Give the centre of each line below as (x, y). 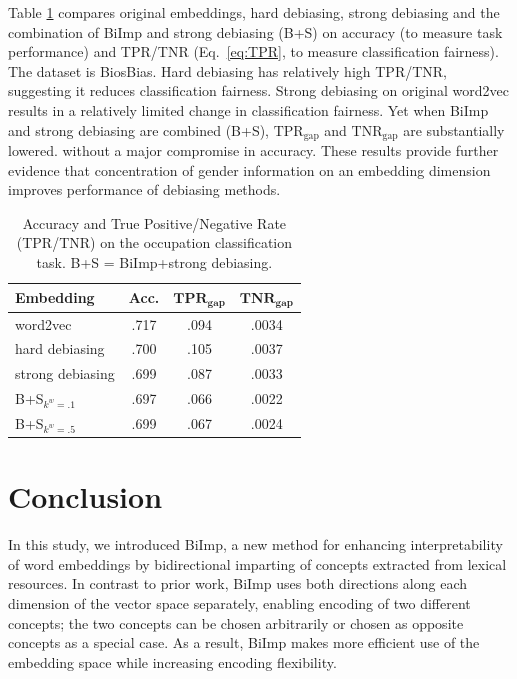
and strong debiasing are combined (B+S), (139, 129)
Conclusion (85, 496)
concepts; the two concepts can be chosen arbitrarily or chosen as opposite (236, 622)
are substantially (454, 129)
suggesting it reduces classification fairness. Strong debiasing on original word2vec (258, 90)
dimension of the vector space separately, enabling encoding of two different (239, 603)
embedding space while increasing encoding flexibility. (172, 661)
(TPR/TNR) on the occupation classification (154, 242)
